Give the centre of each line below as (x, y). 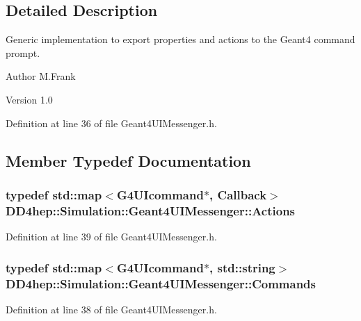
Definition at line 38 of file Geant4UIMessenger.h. (111, 309)
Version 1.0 (29, 99)
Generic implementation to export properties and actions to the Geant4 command (180, 39)
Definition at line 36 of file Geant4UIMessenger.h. (111, 123)
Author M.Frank (41, 76)
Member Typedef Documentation (128, 160)
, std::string (242, 267)
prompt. (23, 52)
